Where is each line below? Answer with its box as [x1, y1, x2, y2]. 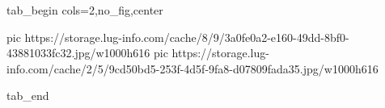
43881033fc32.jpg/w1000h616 [6, 44, 150, 61]
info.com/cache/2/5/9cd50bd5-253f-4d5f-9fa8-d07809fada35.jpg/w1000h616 [6, 60, 379, 77]
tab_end [6, 87, 49, 104]
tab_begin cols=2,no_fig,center [6, 2, 163, 18]
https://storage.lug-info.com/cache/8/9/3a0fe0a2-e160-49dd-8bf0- [24, 28, 349, 45]
